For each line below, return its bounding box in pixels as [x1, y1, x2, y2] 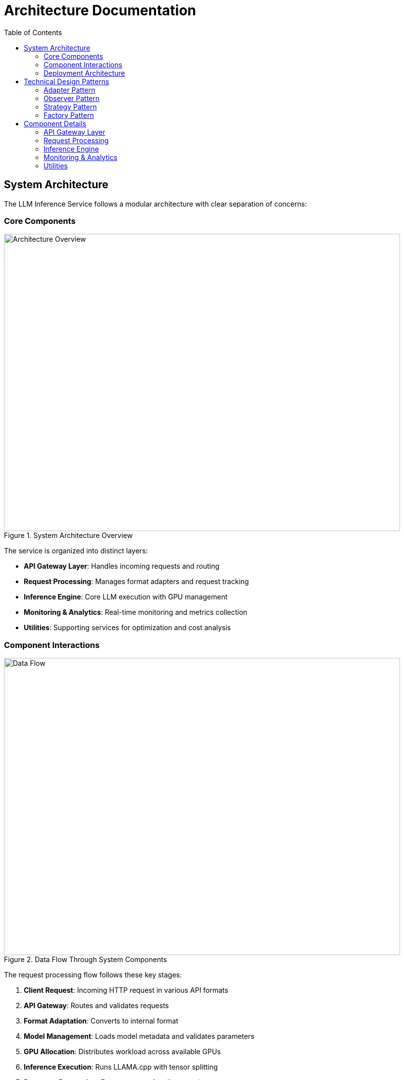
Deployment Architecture [44, 68, 125, 77]
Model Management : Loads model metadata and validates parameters [24, 1032, 254, 1041]
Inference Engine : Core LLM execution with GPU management [24, 593, 228, 601]
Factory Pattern [44, 110, 94, 119]
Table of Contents [4, 28, 62, 37]
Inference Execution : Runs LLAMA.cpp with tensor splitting [24, 1063, 218, 1072]
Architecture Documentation [4, 2, 197, 19]
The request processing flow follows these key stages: [4, 971, 182, 979]
